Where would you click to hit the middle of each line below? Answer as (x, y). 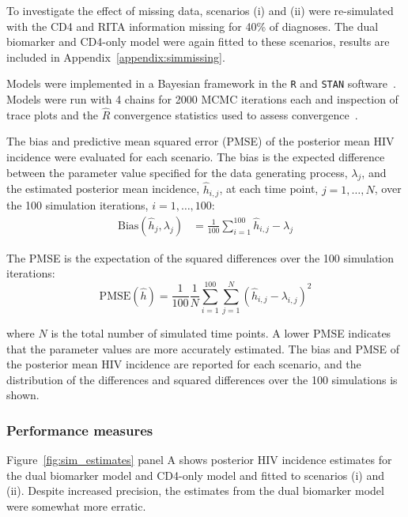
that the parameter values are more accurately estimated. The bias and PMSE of (203, 348)
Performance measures (80, 430)
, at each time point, (269, 189)
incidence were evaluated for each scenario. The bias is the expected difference (196, 157)
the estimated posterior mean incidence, (103, 189)
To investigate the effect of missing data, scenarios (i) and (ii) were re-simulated (200, 10)
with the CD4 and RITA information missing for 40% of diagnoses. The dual (193, 26)
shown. (23, 395)
